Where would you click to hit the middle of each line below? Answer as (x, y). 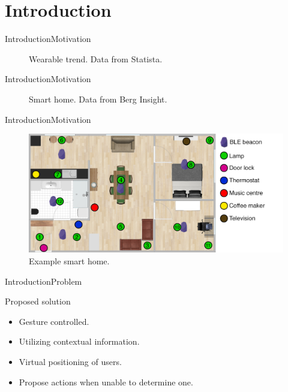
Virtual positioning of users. (70, 361)
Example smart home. (69, 261)
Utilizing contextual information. (79, 341)
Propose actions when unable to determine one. (106, 382)
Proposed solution (38, 301)
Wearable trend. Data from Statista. (96, 58)
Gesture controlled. (54, 321)
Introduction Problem (43, 281)
